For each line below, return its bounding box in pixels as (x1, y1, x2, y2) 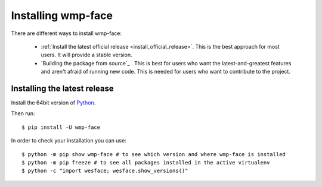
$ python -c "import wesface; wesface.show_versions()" (21, 167, 188, 175)
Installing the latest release (11, 83, 114, 93)
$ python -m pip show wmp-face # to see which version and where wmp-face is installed (21, 151, 286, 157)
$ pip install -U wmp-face (21, 123, 101, 131)
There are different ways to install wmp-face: (11, 30, 122, 37)
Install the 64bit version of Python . (11, 99, 96, 106)
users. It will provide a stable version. (41, 51, 132, 59)
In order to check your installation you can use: (11, 137, 126, 144)
